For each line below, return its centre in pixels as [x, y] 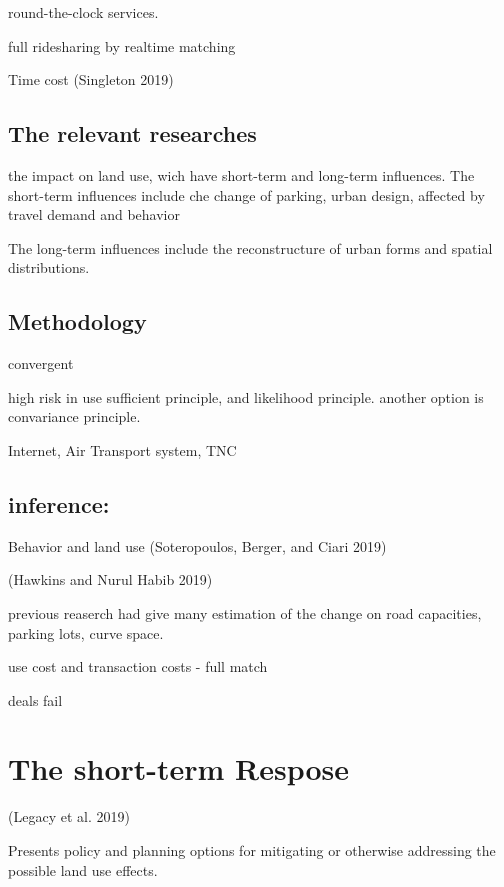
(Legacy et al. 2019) [69, 816]
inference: [59, 503]
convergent [41, 363]
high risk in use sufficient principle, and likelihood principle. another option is [246, 396]
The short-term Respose [179, 768]
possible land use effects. [83, 869]
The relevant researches [132, 133]
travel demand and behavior [94, 214]
